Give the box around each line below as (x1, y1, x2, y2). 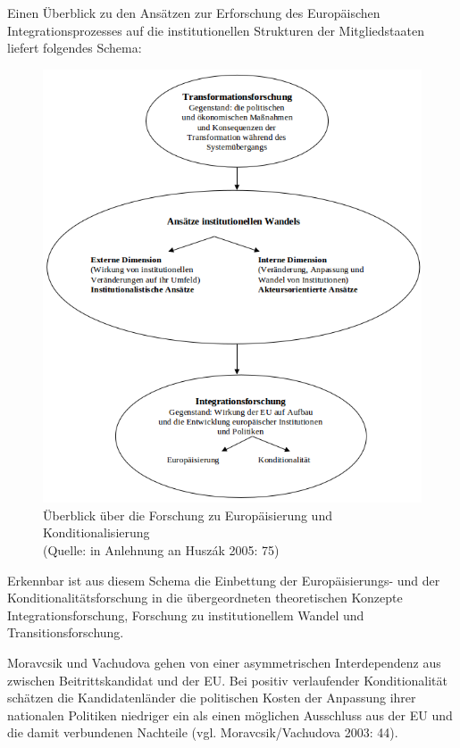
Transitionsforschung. (7, 623, 124, 642)
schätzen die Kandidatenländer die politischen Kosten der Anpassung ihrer (7, 688, 416, 707)
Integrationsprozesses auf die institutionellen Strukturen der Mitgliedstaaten (7, 21, 424, 39)
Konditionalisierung (43, 523, 150, 542)
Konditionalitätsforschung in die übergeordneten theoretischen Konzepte (7, 588, 403, 607)
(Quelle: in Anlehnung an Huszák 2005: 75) (43, 541, 280, 560)
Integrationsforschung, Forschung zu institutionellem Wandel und (7, 605, 364, 624)
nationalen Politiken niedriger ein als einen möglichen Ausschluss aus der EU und (7, 705, 453, 724)
